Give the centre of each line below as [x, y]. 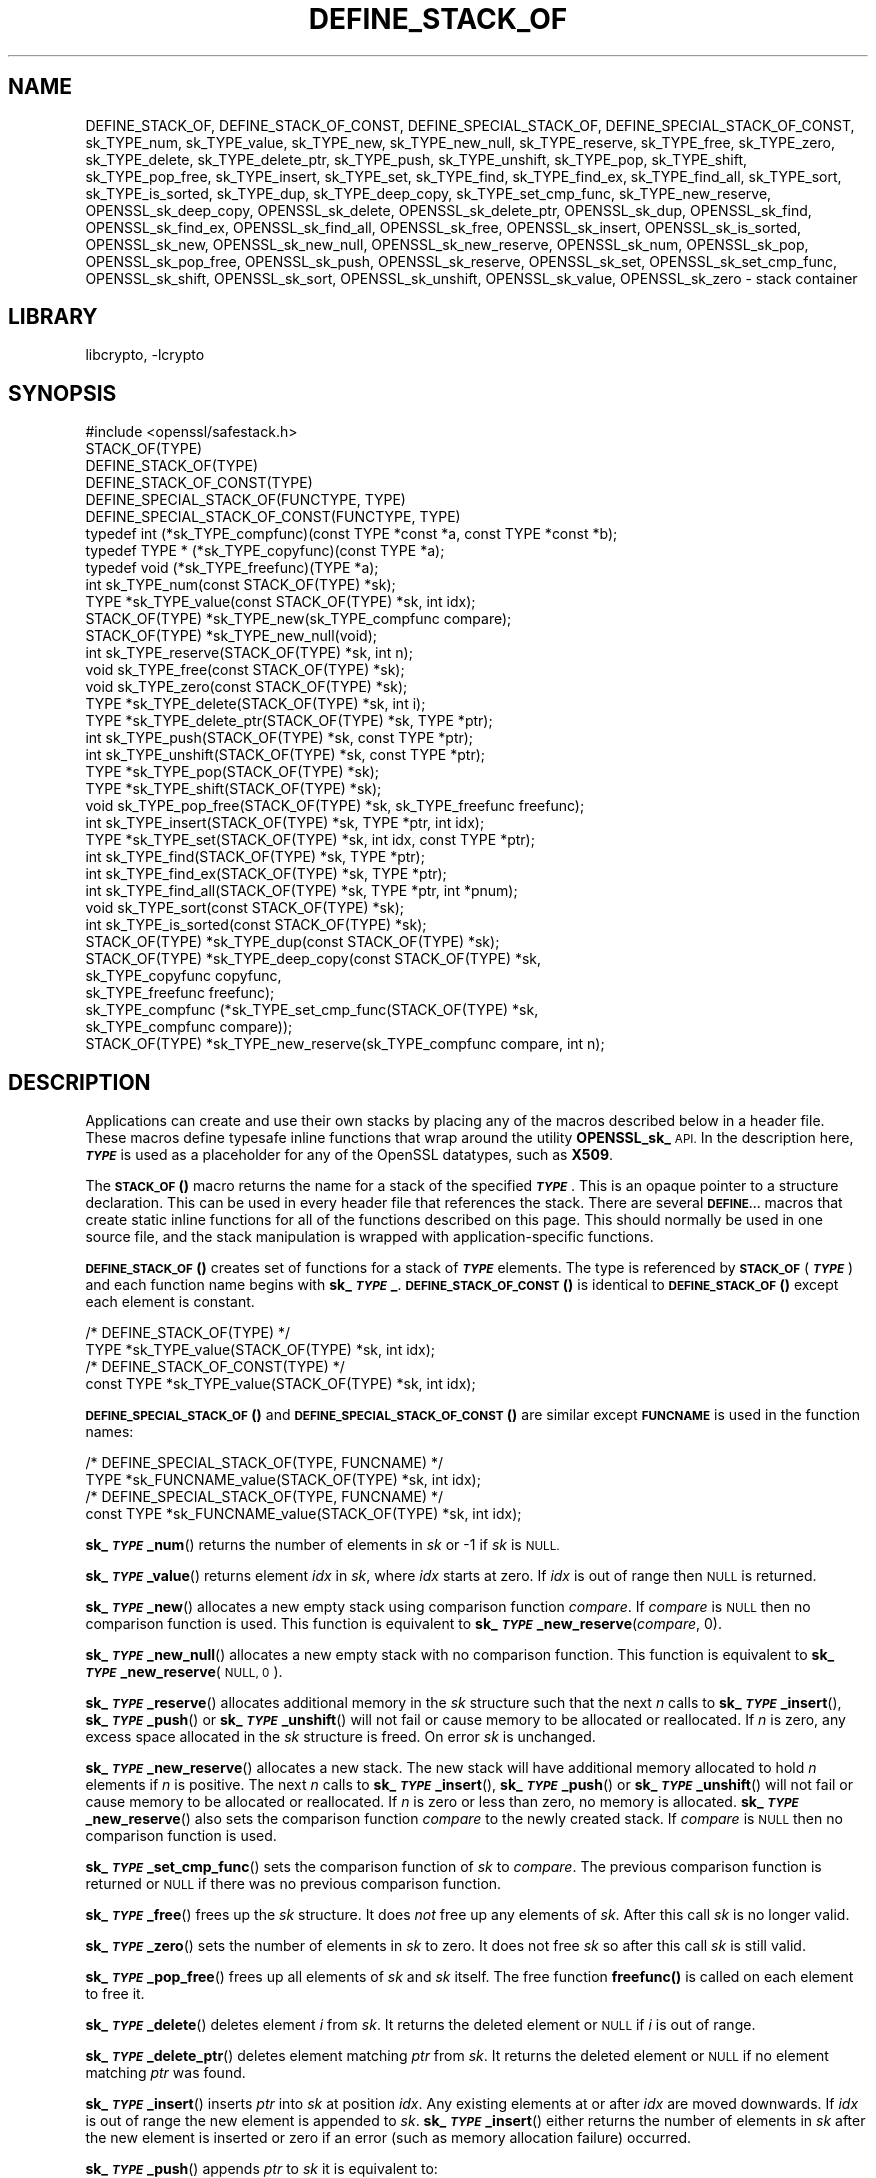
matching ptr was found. [165, 2073]
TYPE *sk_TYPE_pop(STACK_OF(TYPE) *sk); [232, 772]
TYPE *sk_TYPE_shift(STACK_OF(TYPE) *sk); [233, 789]
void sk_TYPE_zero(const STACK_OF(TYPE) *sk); [246, 687]
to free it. [115, 1994]
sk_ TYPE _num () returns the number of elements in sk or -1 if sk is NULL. [322, 1545]
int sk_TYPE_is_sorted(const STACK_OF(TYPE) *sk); [256, 925]
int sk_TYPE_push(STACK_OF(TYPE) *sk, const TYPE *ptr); [279, 738]
